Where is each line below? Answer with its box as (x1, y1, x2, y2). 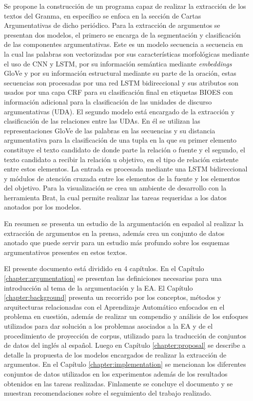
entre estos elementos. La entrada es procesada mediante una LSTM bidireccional (4, 164, 248, 174)
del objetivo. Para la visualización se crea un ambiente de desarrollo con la (4, 183, 227, 193)
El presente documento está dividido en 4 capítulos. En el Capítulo (4, 263, 204, 274)
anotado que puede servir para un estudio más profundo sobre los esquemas (4, 237, 230, 248)
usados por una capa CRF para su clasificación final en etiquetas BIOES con (4, 87, 233, 97)
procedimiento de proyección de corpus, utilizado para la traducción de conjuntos (4, 330, 246, 340)
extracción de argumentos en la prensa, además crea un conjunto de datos (4, 228, 225, 238)
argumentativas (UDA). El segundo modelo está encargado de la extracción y (4, 106, 235, 116)
